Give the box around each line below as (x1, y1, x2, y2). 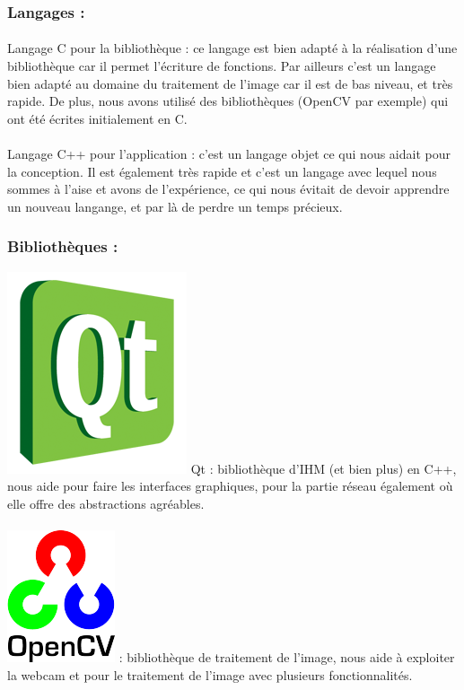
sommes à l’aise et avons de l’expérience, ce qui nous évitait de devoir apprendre (7, 179, 450, 198)
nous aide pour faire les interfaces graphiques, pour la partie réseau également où (7, 476, 453, 495)
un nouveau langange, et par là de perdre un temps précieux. (7, 197, 343, 215)
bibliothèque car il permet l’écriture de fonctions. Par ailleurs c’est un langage (7, 57, 436, 75)
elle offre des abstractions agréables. (7, 493, 205, 512)
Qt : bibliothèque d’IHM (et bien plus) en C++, (190, 459, 457, 477)
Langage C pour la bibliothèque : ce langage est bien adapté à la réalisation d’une (7, 39, 458, 57)
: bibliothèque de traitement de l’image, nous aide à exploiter (118, 647, 455, 666)
